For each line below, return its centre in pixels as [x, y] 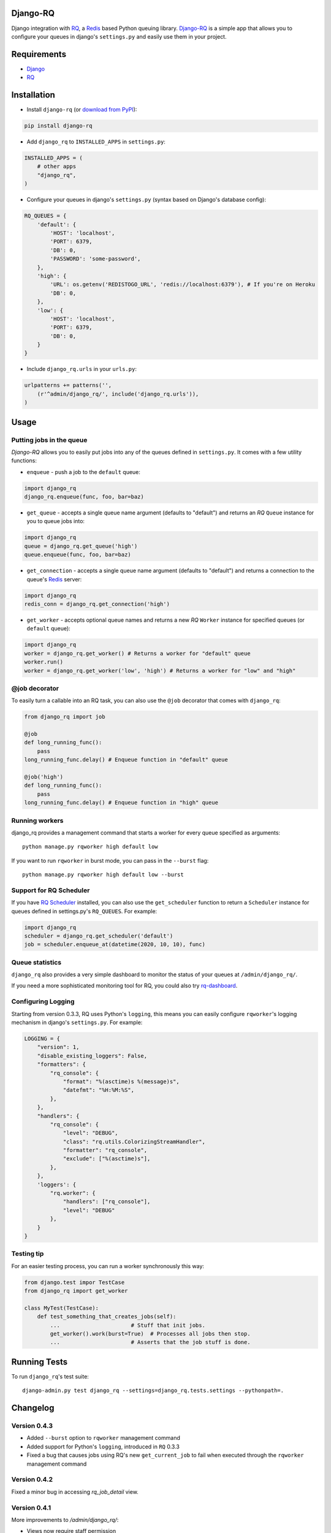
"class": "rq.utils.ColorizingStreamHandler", [134, 1141]
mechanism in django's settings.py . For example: [77, 1023]
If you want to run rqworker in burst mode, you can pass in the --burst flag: [110, 860]
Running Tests [39, 1362]
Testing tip [28, 1254]
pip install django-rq [58, 126]
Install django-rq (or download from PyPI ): [82, 110]
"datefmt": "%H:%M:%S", [99, 1090]
